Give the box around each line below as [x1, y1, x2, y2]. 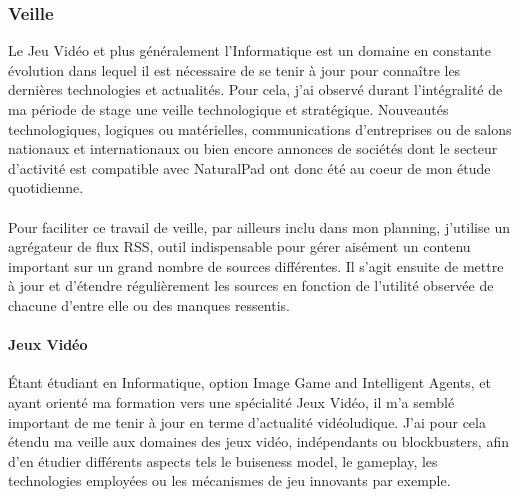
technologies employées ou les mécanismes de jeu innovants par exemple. [8, 470, 451, 491]
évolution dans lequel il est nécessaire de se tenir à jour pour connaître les [8, 59, 461, 80]
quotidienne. [8, 177, 84, 198]
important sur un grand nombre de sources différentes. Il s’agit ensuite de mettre [8, 255, 504, 276]
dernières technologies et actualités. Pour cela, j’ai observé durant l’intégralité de [8, 79, 503, 100]
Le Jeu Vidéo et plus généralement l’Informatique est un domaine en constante [8, 40, 491, 61]
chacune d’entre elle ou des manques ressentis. [8, 294, 290, 315]
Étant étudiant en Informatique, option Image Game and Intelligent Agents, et [8, 372, 492, 393]
